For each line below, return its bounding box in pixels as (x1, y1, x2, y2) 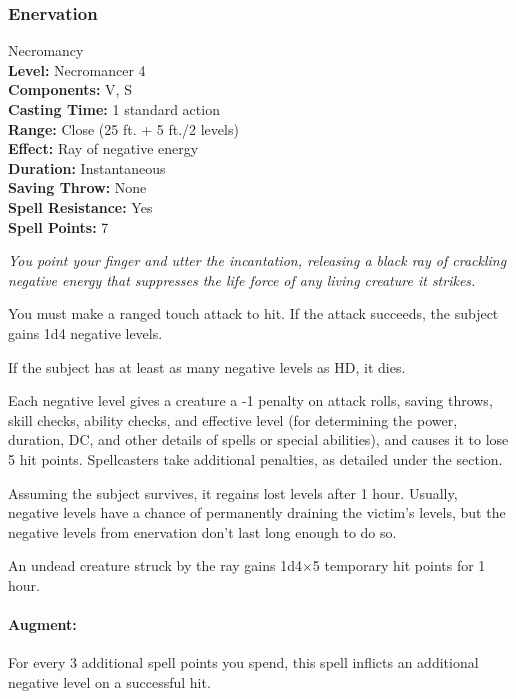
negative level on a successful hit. (8, 671, 211, 692)
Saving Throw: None (8, 177, 147, 198)
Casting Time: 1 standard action (8, 99, 220, 119)
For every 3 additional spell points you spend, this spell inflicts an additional (8, 652, 479, 673)
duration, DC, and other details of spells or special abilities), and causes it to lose (8, 429, 509, 450)
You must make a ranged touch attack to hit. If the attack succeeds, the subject (8, 303, 499, 324)
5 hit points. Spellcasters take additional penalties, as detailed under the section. (8, 448, 503, 469)
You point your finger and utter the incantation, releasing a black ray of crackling (8, 250, 507, 271)
